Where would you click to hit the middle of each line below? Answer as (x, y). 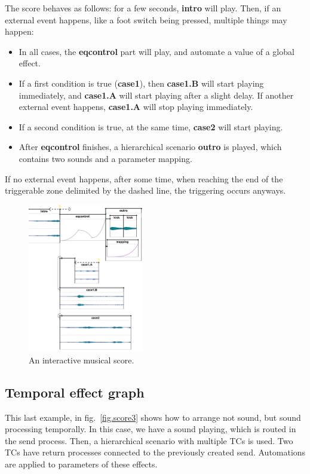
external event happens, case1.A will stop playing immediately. (136, 107)
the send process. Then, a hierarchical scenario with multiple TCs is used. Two (149, 440)
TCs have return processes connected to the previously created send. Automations (155, 452)
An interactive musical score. (82, 360)
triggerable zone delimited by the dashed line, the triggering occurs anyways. (145, 190)
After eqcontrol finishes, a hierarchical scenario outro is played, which (150, 147)
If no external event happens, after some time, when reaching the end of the (144, 178)
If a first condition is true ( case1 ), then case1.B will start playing (141, 83)
